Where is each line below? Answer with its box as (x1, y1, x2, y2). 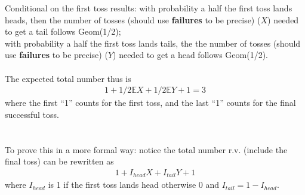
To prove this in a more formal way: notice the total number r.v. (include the (5, 143, 288, 156)
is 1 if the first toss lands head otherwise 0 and (48, 178, 219, 191)
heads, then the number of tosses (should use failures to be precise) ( (5, 13, 261, 26)
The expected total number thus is (5, 72, 131, 84)
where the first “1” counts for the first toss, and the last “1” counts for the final (5, 96, 296, 109)
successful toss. (5, 108, 59, 120)
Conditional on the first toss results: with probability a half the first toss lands (5, 2, 292, 14)
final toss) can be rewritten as (5, 155, 114, 167)
